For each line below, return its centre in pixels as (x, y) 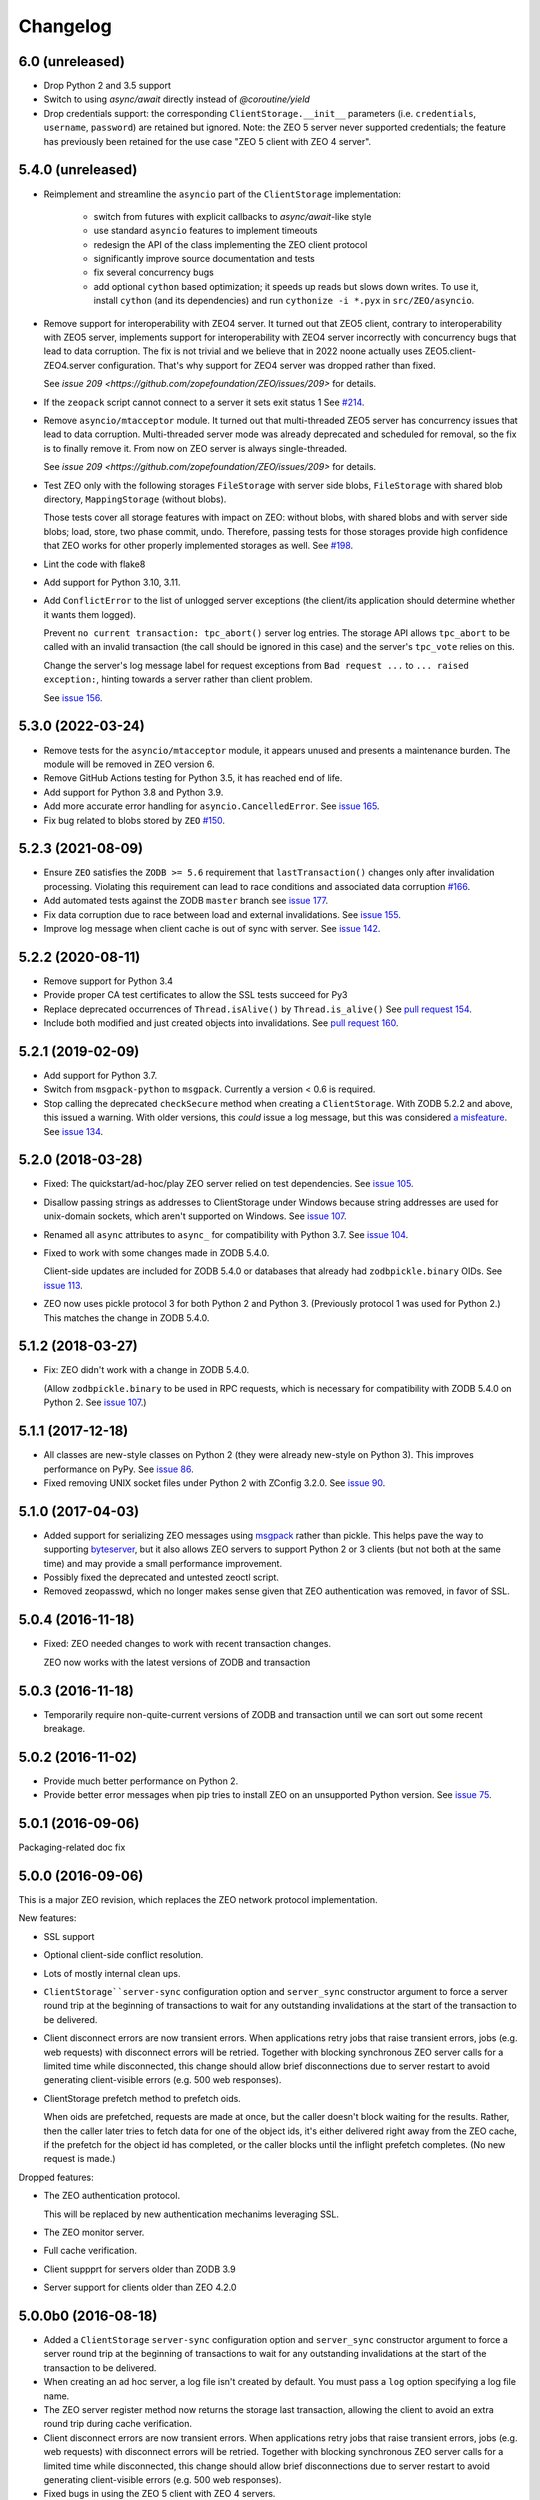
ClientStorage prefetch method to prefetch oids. (142, 2098)
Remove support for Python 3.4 (108, 981)
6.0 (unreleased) (71, 61)
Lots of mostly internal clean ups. (112, 1973)
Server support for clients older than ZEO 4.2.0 (140, 2287)
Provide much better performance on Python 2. (141, 1781)
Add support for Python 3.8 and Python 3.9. (133, 792)
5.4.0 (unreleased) (78, 170)
